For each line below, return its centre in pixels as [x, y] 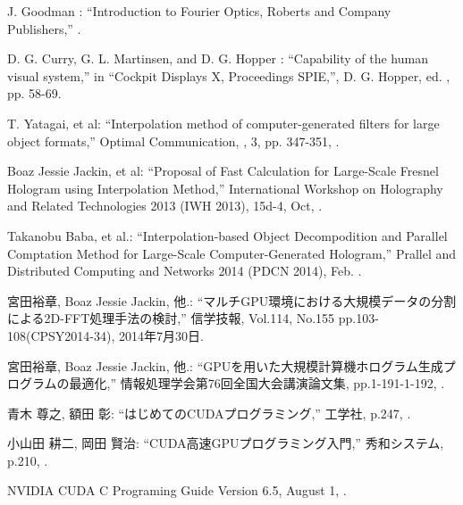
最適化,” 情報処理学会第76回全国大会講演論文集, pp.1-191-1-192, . [257, 383]
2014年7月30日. [161, 335]
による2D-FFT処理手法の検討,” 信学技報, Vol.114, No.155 [171, 318]
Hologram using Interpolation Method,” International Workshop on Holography [225, 188]
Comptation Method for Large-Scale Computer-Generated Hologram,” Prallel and [232, 253]
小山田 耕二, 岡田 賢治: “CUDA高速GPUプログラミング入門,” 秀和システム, [226, 443]
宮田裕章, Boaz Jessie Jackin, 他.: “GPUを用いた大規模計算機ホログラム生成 [225, 365]
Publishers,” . [44, 28]
